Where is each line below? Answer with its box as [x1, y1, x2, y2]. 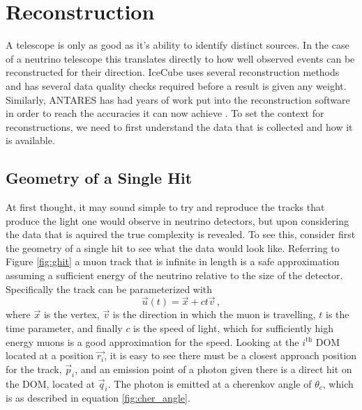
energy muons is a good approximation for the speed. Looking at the [6, 334, 299, 349]
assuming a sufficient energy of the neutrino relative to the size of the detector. [6, 268, 343, 283]
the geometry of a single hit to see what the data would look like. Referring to [6, 240, 340, 255]
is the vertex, [43, 307, 100, 322]
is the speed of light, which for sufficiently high [133, 321, 333, 336]
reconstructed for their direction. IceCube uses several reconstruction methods [6, 65, 340, 79]
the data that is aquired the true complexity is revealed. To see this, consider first [6, 227, 356, 242]
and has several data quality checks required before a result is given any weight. [6, 78, 347, 93]
